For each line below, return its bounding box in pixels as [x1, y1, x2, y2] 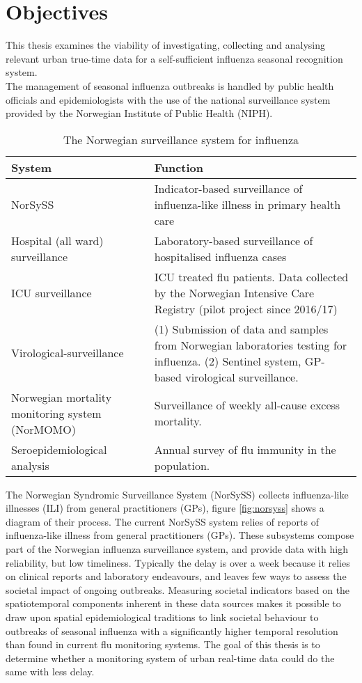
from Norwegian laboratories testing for [154, 336, 347, 353]
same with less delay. [6, 664, 95, 679]
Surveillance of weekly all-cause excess [154, 397, 340, 414]
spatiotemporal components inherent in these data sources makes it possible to [6, 596, 341, 611]
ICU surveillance [11, 284, 92, 301]
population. [154, 457, 210, 473]
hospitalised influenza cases [154, 248, 287, 265]
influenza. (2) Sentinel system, [154, 352, 301, 369]
